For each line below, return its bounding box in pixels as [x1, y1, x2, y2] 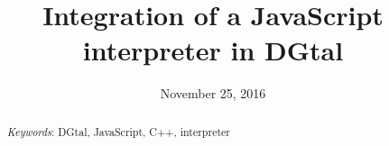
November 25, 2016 [160, 84, 266, 103]
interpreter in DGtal [82, 32, 344, 68]
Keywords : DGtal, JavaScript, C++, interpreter [6, 123, 230, 139]
